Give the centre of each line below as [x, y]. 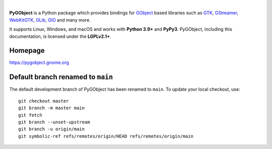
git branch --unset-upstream [54, 122]
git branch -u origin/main [52, 129]
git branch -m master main [52, 108]
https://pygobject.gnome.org [39, 62]
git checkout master [44, 101]
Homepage [27, 51]
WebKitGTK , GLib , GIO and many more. [50, 20]
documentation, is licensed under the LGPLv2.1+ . [60, 36]
